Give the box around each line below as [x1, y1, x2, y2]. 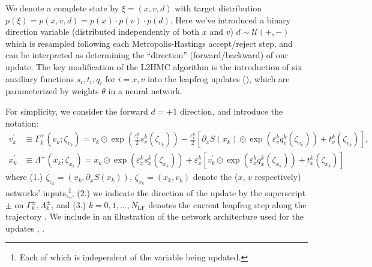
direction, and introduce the [179, 104, 283, 117]
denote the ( [193, 170, 238, 183]
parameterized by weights [5, 85, 99, 97]
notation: [5, 116, 39, 129]
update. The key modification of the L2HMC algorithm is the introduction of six [5, 60, 302, 73]
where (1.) [5, 170, 43, 183]
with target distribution [175, 2, 262, 14]
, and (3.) [51, 198, 86, 211]
